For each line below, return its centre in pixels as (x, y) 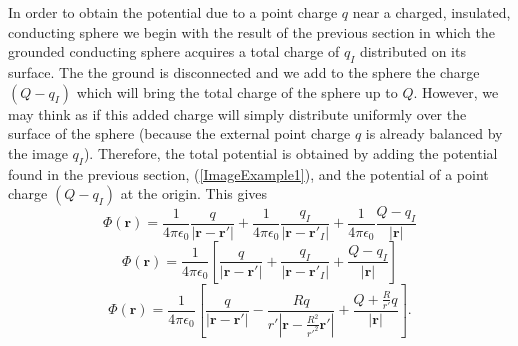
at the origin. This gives (194, 193)
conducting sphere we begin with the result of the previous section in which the (251, 31)
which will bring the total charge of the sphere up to (237, 91)
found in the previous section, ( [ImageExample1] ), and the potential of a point (248, 173)
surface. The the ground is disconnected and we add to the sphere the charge (244, 71)
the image (38, 152)
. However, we (456, 91)
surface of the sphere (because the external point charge (179, 133)
